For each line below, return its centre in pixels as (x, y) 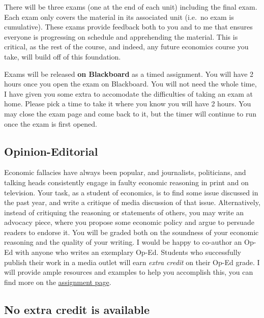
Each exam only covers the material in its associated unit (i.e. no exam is (119, 17)
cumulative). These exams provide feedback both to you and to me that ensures (128, 27)
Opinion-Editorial (51, 151)
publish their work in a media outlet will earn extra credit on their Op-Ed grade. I (132, 262)
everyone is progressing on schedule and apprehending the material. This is (121, 36)
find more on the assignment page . (58, 282)
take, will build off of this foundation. (63, 56)
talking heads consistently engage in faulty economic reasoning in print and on (126, 182)
